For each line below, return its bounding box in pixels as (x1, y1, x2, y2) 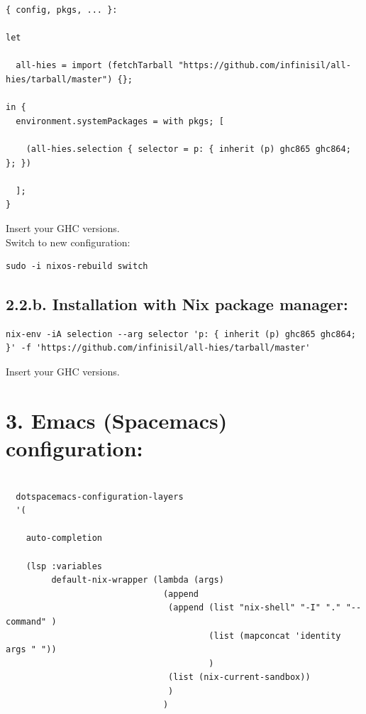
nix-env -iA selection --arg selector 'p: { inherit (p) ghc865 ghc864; (6, 329, 356, 339)
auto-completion (26, 533, 103, 544)
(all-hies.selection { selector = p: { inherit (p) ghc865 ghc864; (26, 143, 351, 154)
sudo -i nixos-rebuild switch (6, 261, 148, 272)
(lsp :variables (26, 561, 103, 571)
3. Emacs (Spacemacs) (6, 405, 228, 434)
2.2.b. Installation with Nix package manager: (6, 293, 348, 315)
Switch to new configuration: (6, 234, 131, 249)
